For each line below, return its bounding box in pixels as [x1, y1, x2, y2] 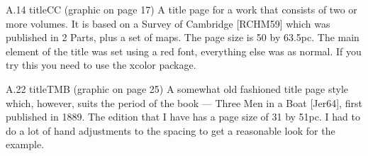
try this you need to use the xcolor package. [6, 57, 196, 72]
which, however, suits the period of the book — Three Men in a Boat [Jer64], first [6, 95, 362, 110]
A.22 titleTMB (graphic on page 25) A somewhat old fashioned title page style [6, 81, 349, 96]
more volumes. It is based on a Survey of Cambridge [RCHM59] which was [6, 16, 330, 30]
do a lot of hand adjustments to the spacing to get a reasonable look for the [6, 123, 335, 138]
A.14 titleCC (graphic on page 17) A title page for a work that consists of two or [6, 2, 357, 16]
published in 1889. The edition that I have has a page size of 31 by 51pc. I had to [6, 109, 360, 124]
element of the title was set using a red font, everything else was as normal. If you [6, 43, 362, 58]
